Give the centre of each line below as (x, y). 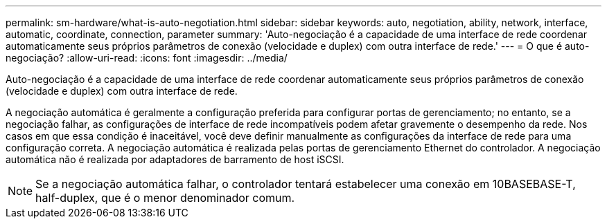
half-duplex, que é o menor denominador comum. (165, 198)
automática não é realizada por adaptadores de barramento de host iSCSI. (175, 159)
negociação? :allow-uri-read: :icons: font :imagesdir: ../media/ (147, 58)
